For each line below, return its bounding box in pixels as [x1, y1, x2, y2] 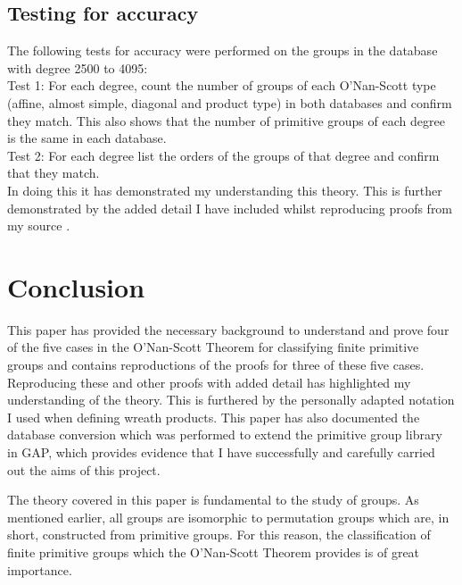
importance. [7, 560, 72, 579]
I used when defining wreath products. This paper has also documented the [7, 407, 420, 426]
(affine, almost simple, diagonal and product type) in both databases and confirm [7, 93, 452, 112]
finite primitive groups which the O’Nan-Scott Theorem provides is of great [7, 542, 420, 561]
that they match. [7, 163, 100, 182]
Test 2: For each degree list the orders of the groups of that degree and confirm [7, 146, 440, 164]
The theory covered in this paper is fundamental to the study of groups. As [7, 490, 419, 509]
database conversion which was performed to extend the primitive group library [7, 425, 442, 444]
